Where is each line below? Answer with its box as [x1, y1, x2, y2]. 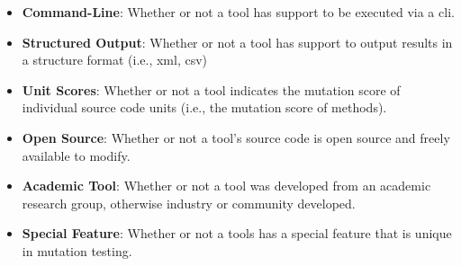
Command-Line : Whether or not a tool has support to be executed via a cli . [22, 3, 455, 21]
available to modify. [22, 146, 131, 164]
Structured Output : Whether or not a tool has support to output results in [22, 32, 453, 51]
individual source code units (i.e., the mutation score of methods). [22, 98, 387, 117]
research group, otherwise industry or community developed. [22, 193, 356, 212]
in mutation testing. [22, 241, 132, 260]
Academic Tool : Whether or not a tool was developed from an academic [22, 176, 431, 195]
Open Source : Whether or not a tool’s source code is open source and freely [22, 128, 450, 146]
